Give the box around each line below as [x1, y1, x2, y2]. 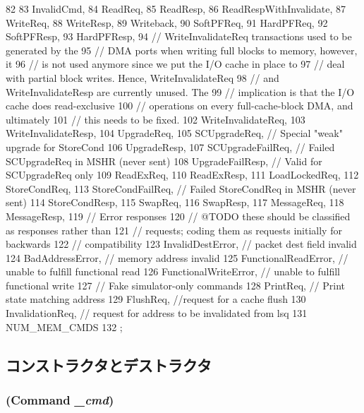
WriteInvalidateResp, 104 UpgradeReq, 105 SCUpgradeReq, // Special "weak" [6, 126, 343, 140]
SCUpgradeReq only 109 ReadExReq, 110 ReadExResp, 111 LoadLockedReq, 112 [6, 167, 359, 182]
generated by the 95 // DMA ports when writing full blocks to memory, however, [6, 42, 358, 57]
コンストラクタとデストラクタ [6, 354, 212, 376]
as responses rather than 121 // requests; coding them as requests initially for [6, 222, 342, 237]
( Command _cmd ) [6, 390, 114, 408]
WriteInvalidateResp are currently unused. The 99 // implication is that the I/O [6, 84, 355, 99]
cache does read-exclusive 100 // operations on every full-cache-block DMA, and [6, 98, 353, 113]
